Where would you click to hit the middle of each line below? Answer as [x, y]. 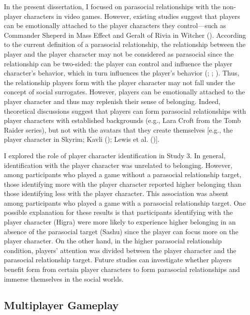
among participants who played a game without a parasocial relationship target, [123, 174]
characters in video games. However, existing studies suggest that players [132, 16]
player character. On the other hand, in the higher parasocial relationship [113, 241]
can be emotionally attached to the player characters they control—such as [115, 25]
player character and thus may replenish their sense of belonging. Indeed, [112, 101]
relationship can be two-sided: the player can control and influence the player [118, 63]
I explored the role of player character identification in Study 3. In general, [115, 155]
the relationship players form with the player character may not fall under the [119, 82]
